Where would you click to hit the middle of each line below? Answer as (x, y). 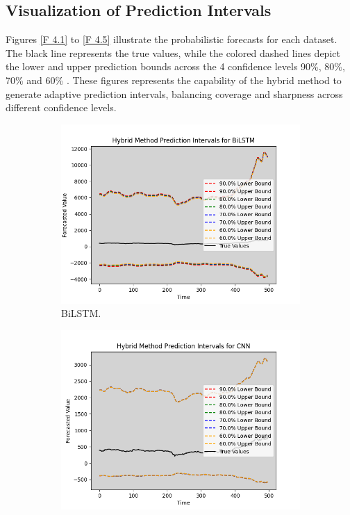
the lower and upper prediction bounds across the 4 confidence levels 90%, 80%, (175, 66)
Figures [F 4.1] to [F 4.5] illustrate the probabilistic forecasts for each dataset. (172, 39)
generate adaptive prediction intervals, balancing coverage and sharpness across (174, 93)
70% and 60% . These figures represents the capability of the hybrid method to (174, 80)
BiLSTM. (81, 313)
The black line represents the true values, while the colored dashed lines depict (173, 52)
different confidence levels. (61, 107)
